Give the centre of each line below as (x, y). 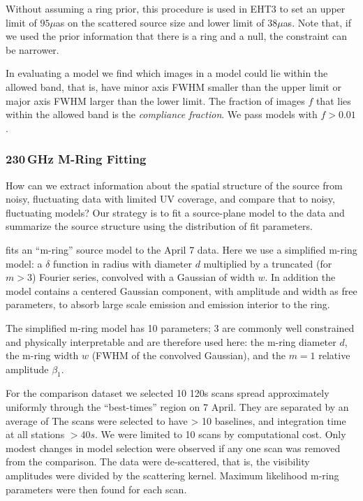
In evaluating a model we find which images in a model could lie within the (167, 73)
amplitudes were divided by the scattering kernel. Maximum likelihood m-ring (172, 475)
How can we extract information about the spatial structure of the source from (174, 185)
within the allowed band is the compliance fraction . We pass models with (162, 114)
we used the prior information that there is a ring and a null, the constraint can (176, 36)
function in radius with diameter (123, 263)
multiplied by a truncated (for (268, 263)
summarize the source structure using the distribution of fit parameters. (159, 226)
